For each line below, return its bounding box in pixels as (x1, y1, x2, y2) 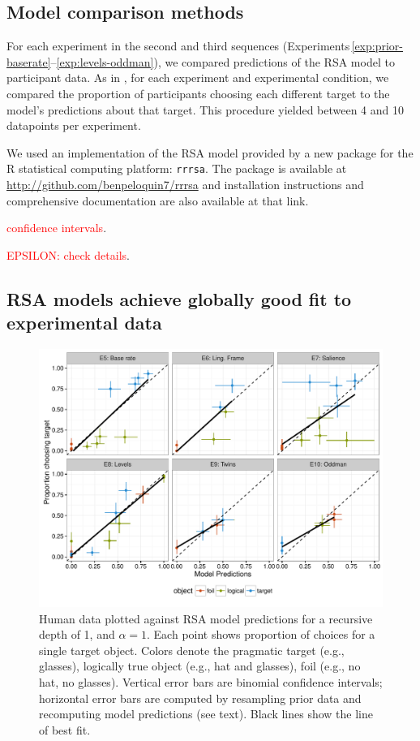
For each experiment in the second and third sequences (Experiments (6, 37, 350, 54)
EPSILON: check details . (6, 246, 130, 263)
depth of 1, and (39, 626, 115, 643)
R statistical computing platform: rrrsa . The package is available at (6, 160, 347, 177)
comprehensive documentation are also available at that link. (6, 192, 309, 209)
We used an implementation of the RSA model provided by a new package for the (6, 144, 414, 161)
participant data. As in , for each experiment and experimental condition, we (6, 69, 389, 86)
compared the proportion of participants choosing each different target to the (6, 84, 390, 101)
